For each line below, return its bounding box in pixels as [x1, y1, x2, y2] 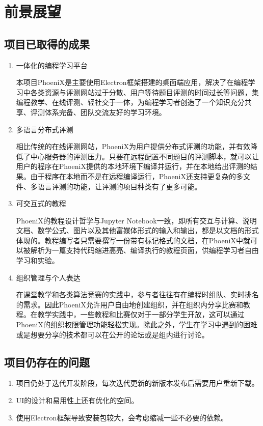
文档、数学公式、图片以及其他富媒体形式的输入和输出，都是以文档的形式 [16, 225, 259, 236]
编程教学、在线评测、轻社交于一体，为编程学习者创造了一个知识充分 [16, 97, 245, 107]
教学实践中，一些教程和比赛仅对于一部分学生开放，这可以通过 [37, 309, 245, 320]
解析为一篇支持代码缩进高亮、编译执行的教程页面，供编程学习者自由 [30, 245, 259, 255]
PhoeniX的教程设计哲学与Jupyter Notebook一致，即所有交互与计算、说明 [16, 215, 257, 225]
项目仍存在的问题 [4, 354, 90, 370]
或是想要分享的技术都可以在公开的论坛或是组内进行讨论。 [16, 329, 209, 339]
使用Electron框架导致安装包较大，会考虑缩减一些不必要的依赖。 [16, 412, 228, 422]
